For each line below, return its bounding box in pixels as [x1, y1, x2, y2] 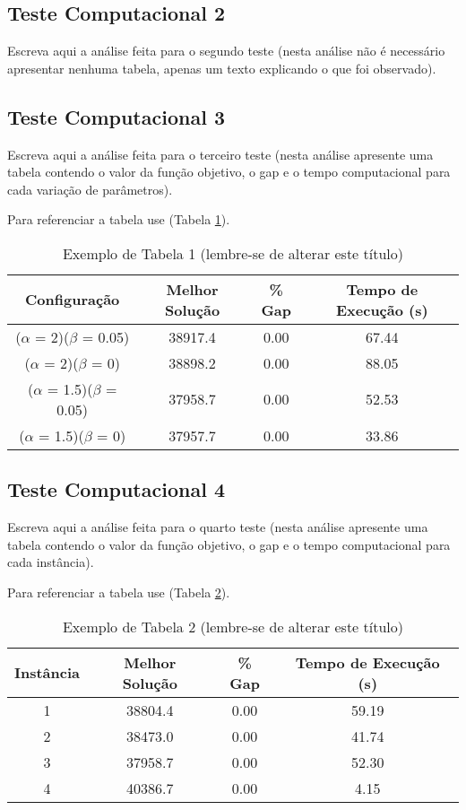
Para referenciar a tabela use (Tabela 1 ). [7, 210, 230, 229]
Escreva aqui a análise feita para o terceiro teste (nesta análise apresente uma [7, 144, 434, 163]
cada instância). [7, 553, 94, 571]
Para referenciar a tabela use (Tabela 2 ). [7, 582, 230, 601]
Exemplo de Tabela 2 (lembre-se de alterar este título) [62, 615, 404, 637]
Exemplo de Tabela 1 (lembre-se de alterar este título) [62, 242, 404, 264]
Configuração [25, 289, 120, 310]
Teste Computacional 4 [7, 475, 225, 503]
